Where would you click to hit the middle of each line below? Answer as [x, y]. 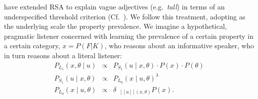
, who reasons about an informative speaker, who [179, 46]
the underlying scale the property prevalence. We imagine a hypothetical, [116, 26]
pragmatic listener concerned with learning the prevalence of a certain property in [129, 36]
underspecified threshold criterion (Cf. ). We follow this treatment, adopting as [125, 16]
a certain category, [32, 46]
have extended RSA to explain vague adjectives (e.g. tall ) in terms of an [114, 6]
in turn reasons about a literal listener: [63, 55]
